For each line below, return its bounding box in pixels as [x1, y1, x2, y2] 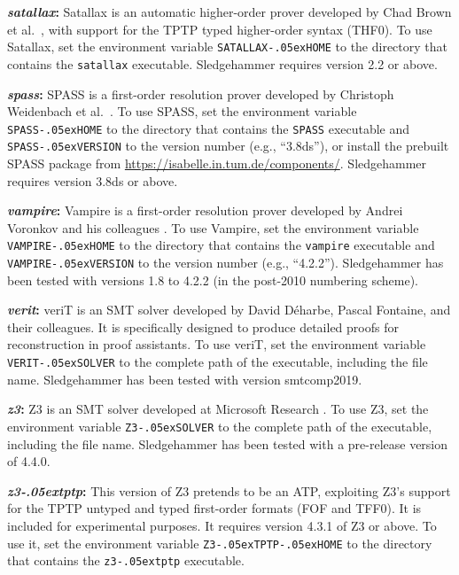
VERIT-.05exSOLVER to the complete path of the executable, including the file [7, 353, 428, 371]
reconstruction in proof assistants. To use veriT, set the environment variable [7, 335, 426, 354]
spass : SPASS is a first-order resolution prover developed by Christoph [7, 84, 394, 103]
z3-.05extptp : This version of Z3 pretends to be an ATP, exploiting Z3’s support [7, 481, 451, 500]
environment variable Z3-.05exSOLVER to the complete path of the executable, [7, 416, 432, 435]
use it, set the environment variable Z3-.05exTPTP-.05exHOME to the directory [7, 533, 432, 552]
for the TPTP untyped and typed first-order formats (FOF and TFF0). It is [7, 499, 422, 517]
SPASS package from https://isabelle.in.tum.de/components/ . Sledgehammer [7, 154, 427, 172]
